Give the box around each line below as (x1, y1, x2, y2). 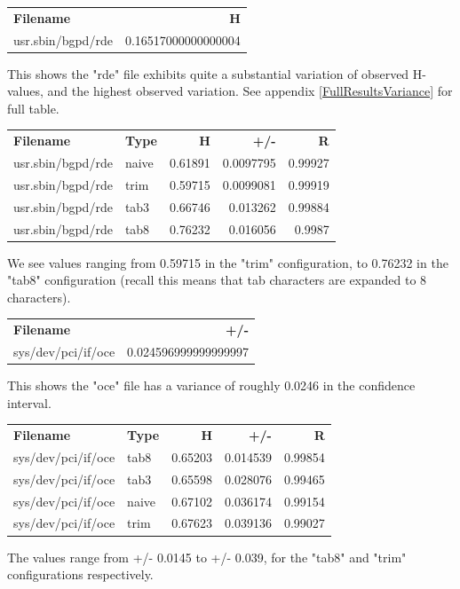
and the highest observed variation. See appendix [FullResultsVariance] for (47, 82, 453, 100)
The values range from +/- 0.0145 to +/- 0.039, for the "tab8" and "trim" (7, 547, 407, 566)
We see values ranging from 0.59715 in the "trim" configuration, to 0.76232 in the (7, 253, 448, 271)
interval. (7, 393, 52, 412)
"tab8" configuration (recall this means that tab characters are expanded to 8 (7, 271, 427, 289)
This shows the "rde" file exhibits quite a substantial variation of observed (7, 64, 409, 82)
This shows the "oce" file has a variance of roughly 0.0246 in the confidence (7, 376, 416, 395)
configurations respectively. (7, 565, 154, 584)
